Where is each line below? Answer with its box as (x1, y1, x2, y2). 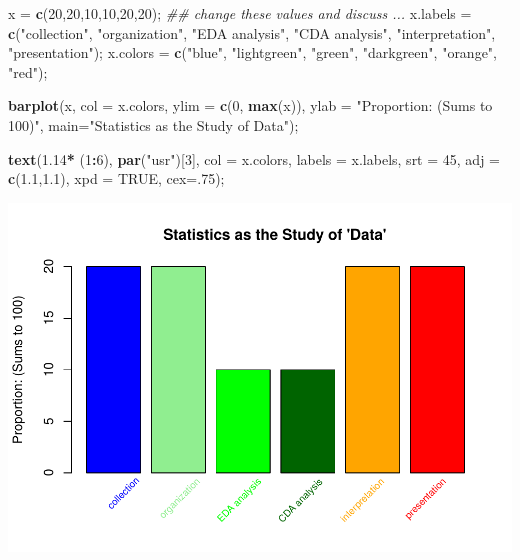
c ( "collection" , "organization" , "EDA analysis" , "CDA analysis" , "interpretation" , (8, 22, 496, 43)
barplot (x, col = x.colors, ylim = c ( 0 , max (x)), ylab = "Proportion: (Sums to (8, 95, 493, 116)
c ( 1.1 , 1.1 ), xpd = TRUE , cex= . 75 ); (8, 168, 225, 189)
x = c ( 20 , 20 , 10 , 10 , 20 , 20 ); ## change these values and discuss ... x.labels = (8, 3, 472, 23)
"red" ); (8, 61, 48, 82)
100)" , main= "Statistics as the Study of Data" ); (8, 114, 299, 135)
